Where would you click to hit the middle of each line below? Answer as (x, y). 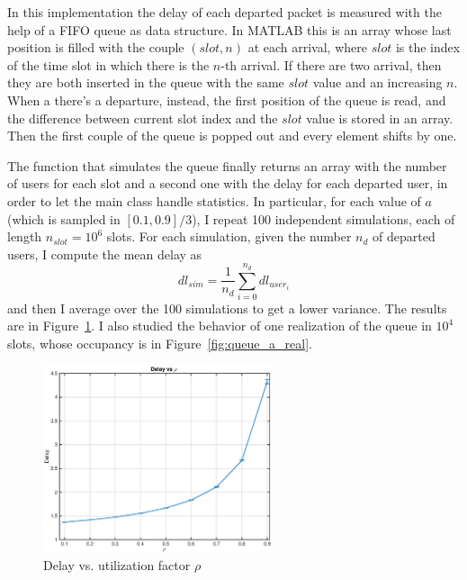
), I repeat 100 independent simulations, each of (323, 218)
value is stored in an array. (380, 118)
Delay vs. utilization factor (117, 565)
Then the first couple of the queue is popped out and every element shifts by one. (232, 136)
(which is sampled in (64, 218)
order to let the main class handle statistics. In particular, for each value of (214, 200)
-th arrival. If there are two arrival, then (331, 64)
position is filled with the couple (96, 47)
